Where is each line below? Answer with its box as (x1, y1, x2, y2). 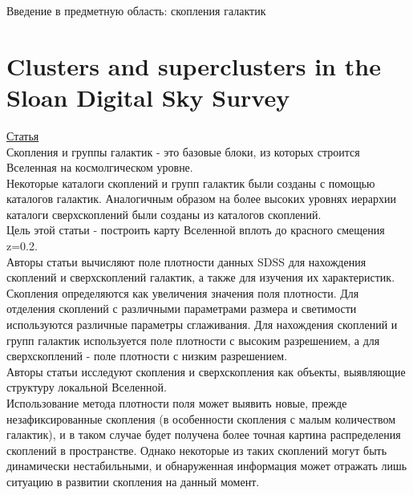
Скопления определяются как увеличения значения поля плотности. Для (6, 284, 359, 301)
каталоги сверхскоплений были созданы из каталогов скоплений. (6, 205, 322, 222)
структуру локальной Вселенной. (6, 379, 167, 396)
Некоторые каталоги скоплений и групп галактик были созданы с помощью (6, 174, 375, 191)
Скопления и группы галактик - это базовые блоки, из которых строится (6, 143, 360, 160)
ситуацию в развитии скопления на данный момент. (6, 473, 260, 489)
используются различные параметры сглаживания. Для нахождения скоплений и (6, 316, 398, 333)
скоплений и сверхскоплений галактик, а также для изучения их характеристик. (6, 269, 395, 286)
